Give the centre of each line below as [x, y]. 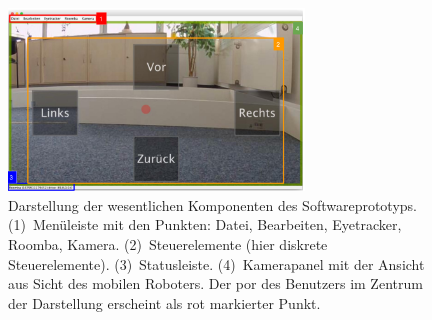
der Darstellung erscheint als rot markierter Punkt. [164, 302]
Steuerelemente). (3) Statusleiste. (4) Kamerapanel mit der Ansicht [216, 263]
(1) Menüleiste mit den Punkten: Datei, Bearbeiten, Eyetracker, [205, 224]
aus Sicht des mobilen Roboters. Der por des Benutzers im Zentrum [215, 283]
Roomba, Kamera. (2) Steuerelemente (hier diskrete [168, 244]
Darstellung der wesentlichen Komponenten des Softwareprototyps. [212, 204]
